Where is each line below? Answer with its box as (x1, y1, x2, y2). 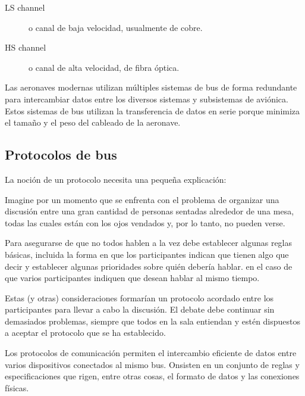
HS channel (5, 41, 46, 54)
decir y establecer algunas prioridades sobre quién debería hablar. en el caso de (5, 260, 293, 272)
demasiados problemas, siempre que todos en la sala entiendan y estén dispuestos (5, 314, 301, 327)
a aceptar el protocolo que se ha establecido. (5, 326, 166, 339)
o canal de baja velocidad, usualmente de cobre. (29, 21, 203, 33)
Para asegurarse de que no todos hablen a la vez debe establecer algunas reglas (5, 236, 293, 249)
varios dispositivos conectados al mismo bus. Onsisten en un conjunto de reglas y (5, 358, 300, 370)
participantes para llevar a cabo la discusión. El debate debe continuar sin (5, 303, 275, 316)
